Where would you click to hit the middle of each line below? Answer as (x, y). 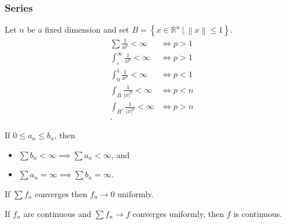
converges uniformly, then (178, 213)
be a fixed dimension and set (78, 29)
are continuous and (57, 213)
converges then (61, 193)
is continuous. (258, 213)
